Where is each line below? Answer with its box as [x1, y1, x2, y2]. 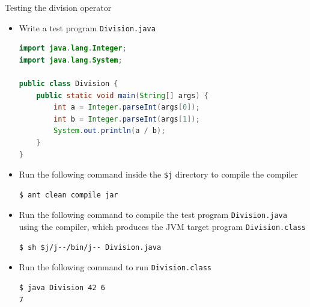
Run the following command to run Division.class [19, 261, 211, 273]
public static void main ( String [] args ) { [36, 91, 208, 100]
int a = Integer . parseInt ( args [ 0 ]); [53, 103, 200, 112]
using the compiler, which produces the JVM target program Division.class [19, 220, 306, 233]
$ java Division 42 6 [19, 284, 105, 292]
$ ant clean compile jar [19, 190, 118, 199]
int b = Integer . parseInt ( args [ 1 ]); [53, 114, 200, 123]
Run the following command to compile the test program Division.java [19, 208, 287, 221]
